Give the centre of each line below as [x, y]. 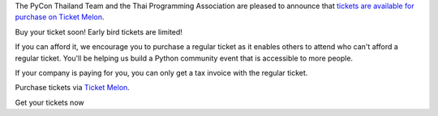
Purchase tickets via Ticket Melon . [72, 88]
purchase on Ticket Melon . [60, 17]
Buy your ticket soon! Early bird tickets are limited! [99, 31]
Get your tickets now [49, 102]
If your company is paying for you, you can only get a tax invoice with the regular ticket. [161, 72]
